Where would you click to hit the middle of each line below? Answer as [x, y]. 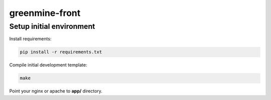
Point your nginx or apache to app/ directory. [56, 91]
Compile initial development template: [48, 65]
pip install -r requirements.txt [61, 52]
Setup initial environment [52, 26]
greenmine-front [45, 13]
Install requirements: [30, 39]
